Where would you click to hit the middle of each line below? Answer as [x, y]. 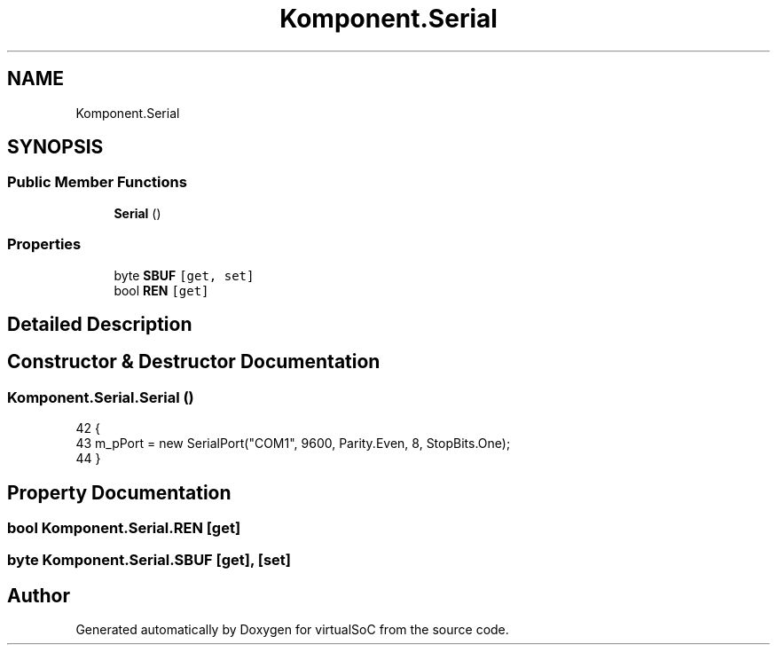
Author [39, 595]
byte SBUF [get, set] [184, 275]
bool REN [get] [161, 290]
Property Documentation [119, 492]
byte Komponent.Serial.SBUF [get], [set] [149, 560]
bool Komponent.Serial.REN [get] [124, 528]
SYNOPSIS [55, 147]
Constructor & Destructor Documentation [194, 362]
